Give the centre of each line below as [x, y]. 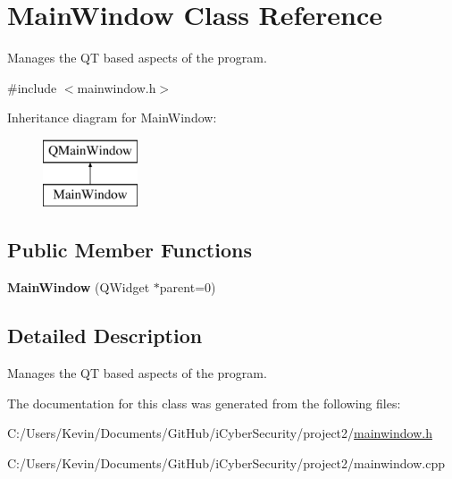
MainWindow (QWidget [79, 287]
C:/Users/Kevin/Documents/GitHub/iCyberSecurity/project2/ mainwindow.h [220, 433]
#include [32, 87]
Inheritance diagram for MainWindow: [112, 118]
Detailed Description [105, 336]
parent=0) [188, 287]
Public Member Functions [130, 250]
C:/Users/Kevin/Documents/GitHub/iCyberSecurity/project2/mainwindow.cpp [226, 462]
